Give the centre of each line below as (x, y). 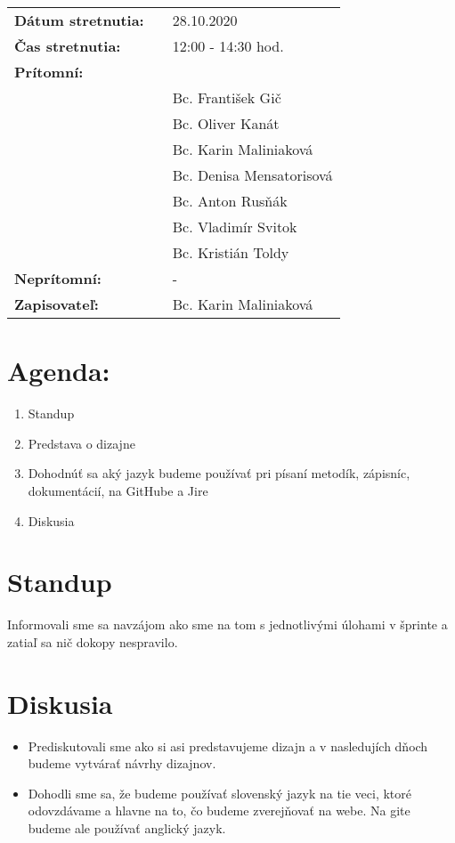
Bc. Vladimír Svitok (235, 227)
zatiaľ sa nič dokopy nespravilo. (93, 641)
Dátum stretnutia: (79, 20)
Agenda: (59, 371)
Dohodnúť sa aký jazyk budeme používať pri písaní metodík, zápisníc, (219, 473)
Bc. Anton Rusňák (230, 201)
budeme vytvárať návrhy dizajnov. (122, 763)
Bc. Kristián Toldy (231, 252)
